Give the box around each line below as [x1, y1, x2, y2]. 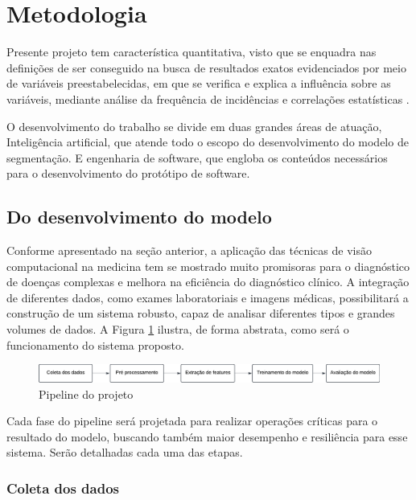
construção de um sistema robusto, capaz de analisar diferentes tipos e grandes [6, 305, 395, 322]
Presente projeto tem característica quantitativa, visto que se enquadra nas [6, 43, 377, 60]
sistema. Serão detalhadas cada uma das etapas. [6, 444, 243, 461]
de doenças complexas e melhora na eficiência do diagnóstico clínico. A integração [6, 273, 410, 290]
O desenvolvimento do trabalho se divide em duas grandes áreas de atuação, [6, 117, 382, 134]
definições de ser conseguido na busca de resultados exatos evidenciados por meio [6, 59, 406, 76]
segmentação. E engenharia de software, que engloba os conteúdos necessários [6, 149, 388, 166]
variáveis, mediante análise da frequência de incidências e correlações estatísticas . [6, 90, 410, 107]
